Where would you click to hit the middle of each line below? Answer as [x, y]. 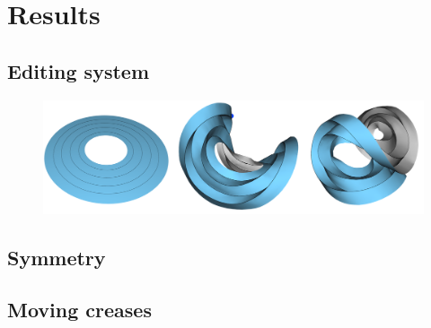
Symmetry [57, 257]
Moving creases [79, 310]
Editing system [79, 70]
